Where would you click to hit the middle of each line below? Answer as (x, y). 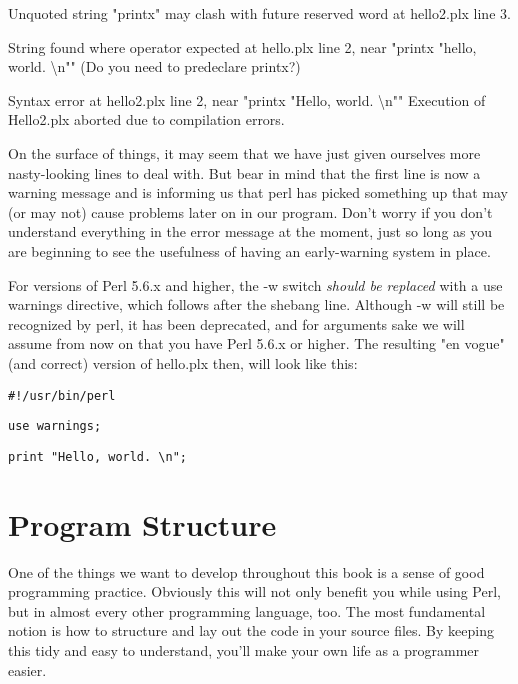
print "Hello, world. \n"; (97, 456)
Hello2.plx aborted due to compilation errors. (146, 119)
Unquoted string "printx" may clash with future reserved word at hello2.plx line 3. (259, 13)
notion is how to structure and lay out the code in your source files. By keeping (251, 630)
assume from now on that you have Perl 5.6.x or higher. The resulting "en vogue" (256, 343)
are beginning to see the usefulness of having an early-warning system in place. (249, 250)
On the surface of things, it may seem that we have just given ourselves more (244, 152)
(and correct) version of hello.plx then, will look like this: (183, 362)
